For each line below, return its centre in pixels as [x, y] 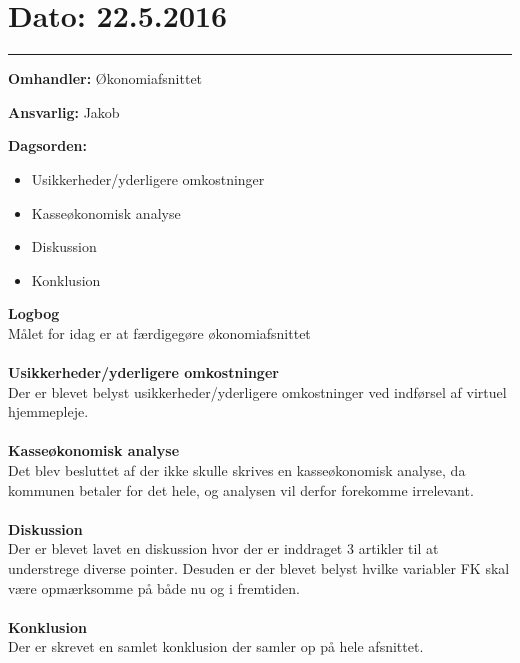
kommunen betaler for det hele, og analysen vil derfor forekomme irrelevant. [241, 489]
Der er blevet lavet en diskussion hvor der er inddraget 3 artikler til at [223, 548]
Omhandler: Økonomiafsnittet [105, 78]
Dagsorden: [48, 145]
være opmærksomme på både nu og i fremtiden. [154, 587]
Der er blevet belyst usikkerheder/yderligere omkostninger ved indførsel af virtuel [257, 391]
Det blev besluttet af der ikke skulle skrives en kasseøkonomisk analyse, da [237, 470]
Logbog [34, 313]
